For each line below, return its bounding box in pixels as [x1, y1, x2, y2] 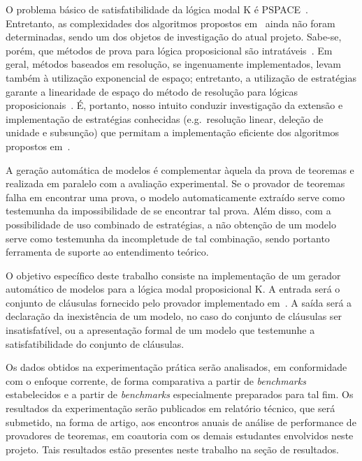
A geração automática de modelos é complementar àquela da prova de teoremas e [6, 162, 354, 177]
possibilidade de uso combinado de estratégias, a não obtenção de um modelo [6, 217, 336, 231]
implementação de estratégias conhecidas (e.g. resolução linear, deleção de [6, 111, 324, 126]
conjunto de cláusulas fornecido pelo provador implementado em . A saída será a [6, 295, 352, 309]
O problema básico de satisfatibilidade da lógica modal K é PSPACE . [6, 2, 308, 16]
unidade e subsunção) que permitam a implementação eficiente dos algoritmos [6, 125, 340, 140]
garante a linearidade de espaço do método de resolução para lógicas [6, 84, 298, 98]
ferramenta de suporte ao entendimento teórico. [6, 244, 209, 259]
